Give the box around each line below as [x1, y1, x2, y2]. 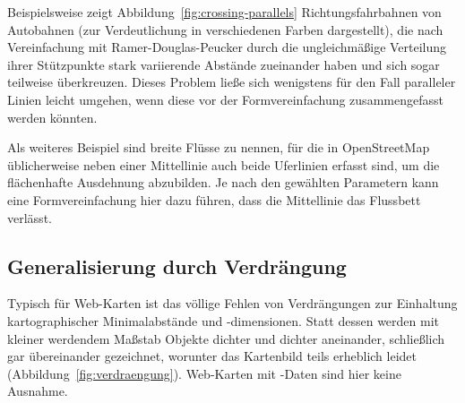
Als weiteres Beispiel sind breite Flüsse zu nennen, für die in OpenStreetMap [7, 138, 430, 157]
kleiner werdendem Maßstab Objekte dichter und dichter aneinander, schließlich [7, 329, 445, 347]
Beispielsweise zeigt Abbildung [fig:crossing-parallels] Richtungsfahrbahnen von [7, 3, 442, 21]
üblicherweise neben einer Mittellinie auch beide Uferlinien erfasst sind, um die [7, 155, 440, 174]
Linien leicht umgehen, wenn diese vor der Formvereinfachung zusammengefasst [7, 90, 443, 108]
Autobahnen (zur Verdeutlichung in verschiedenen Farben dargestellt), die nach [7, 20, 443, 39]
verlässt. [7, 208, 52, 227]
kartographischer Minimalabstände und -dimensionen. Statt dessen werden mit [7, 311, 440, 330]
